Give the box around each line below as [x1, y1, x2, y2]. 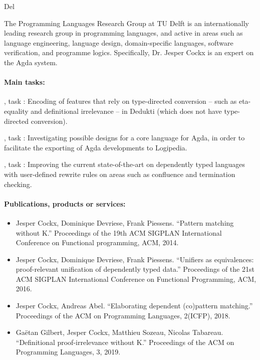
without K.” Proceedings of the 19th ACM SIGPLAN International [16, 227, 222, 238]
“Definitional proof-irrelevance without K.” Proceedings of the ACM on [16, 336, 234, 347]
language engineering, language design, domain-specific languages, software [4, 37, 233, 48]
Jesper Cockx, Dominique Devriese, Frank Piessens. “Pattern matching [16, 217, 234, 228]
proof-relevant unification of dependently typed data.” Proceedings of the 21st [16, 264, 254, 274]
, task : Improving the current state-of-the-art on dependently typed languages [4, 159, 245, 169]
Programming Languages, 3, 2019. [16, 346, 121, 357]
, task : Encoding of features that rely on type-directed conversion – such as [4, 96, 237, 106]
